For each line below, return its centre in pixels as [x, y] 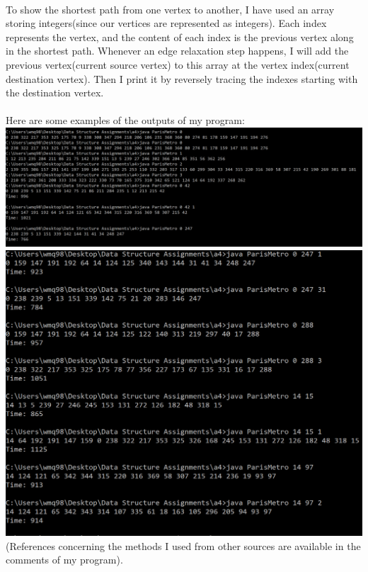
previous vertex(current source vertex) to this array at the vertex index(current [178, 64]
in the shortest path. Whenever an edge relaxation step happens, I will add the [177, 51]
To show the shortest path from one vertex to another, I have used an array [170, 9]
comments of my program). [64, 560]
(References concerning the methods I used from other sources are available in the [183, 545]
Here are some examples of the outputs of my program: [125, 120]
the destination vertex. [55, 92]
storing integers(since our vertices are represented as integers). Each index [166, 23]
